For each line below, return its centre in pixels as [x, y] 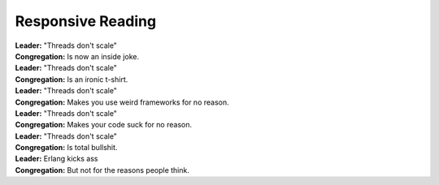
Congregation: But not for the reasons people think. [102, 170]
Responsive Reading [86, 21]
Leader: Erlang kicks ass [57, 159]
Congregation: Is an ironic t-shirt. [72, 79]
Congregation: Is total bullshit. [66, 148]
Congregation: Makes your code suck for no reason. [104, 125]
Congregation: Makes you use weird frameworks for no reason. [122, 102]
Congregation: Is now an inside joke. [77, 56]
